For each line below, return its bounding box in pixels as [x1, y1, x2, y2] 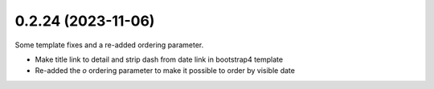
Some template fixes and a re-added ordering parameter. [14, 40, 204, 50]
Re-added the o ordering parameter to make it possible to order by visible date [35, 66, 295, 75]
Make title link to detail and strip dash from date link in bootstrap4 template [35, 55, 284, 64]
